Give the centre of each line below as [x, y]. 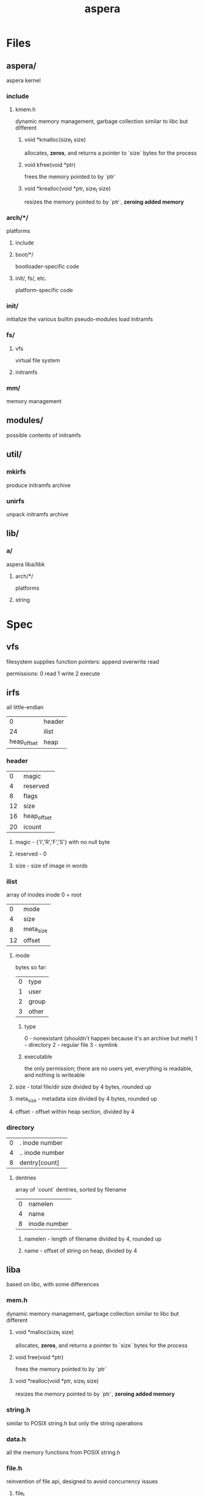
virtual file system [37, 360]
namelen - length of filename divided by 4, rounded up [93, 1239]
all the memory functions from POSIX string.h [63, 1452]
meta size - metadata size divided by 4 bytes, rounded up [86, 1099]
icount [32, 827]
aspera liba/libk [26, 564]
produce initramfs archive [39, 485]
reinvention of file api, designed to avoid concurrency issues [82, 1481]
